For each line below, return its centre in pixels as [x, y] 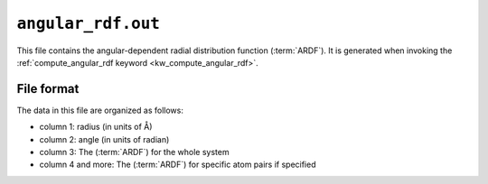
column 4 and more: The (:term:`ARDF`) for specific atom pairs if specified [178, 165]
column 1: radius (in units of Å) [96, 127]
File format [48, 89]
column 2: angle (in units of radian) [104, 139]
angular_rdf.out [88, 23]
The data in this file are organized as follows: [100, 110]
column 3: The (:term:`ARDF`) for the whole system [134, 152]
